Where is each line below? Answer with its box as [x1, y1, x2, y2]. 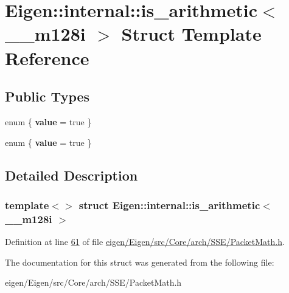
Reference [5, 45, 89, 70]
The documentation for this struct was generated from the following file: [5, 255, 274, 268]
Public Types [5, 87, 90, 106]
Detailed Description [5, 165, 138, 184]
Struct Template [121, 21, 262, 46]
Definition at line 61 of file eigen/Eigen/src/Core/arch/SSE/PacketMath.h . [5, 235, 285, 248]
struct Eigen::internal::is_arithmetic [78, 197, 260, 212]
